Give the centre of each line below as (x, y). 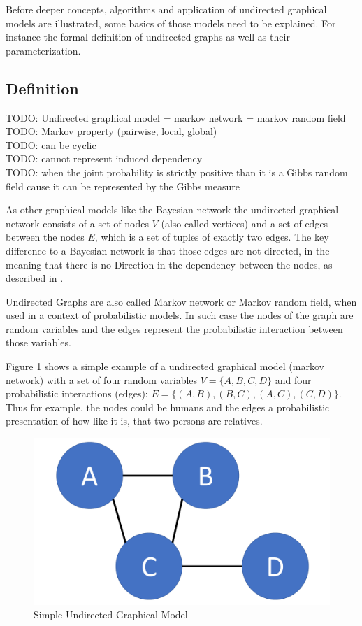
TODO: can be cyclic (51, 144)
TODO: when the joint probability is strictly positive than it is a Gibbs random (177, 172)
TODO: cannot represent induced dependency (104, 158)
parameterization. (43, 50)
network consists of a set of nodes (77, 223)
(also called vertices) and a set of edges (245, 223)
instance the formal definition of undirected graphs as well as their (148, 37)
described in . (35, 278)
